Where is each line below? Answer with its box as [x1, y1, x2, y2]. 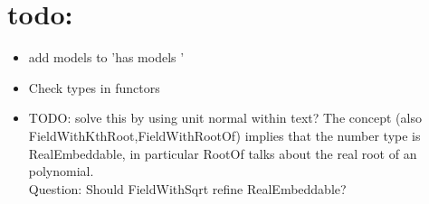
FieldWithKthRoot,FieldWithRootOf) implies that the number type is [28, 125, 421, 144]
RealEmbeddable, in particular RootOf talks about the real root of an [28, 144, 417, 162]
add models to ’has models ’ [28, 48, 185, 67]
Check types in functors [28, 78, 160, 97]
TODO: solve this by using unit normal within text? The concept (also [28, 108, 422, 127]
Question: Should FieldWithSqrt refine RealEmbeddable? [28, 179, 347, 198]
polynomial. [28, 162, 94, 181]
